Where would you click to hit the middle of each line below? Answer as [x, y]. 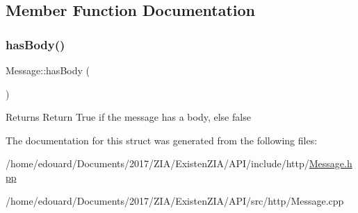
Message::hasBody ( [48, 70]
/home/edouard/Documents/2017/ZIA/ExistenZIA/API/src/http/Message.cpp [175, 200]
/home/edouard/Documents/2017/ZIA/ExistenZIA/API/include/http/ [157, 163]
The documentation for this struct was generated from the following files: [162, 140]
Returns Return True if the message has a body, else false [128, 117]
